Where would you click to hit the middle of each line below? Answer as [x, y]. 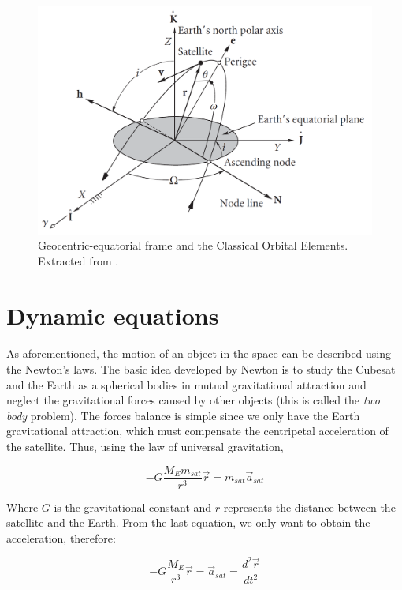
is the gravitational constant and [133, 507]
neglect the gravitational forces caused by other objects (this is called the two [193, 400]
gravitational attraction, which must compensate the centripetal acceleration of [197, 431]
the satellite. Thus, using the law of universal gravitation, [145, 446]
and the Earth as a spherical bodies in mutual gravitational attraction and [186, 384]
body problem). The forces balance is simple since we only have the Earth [183, 415]
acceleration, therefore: [61, 537]
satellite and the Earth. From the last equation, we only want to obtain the [188, 522]
